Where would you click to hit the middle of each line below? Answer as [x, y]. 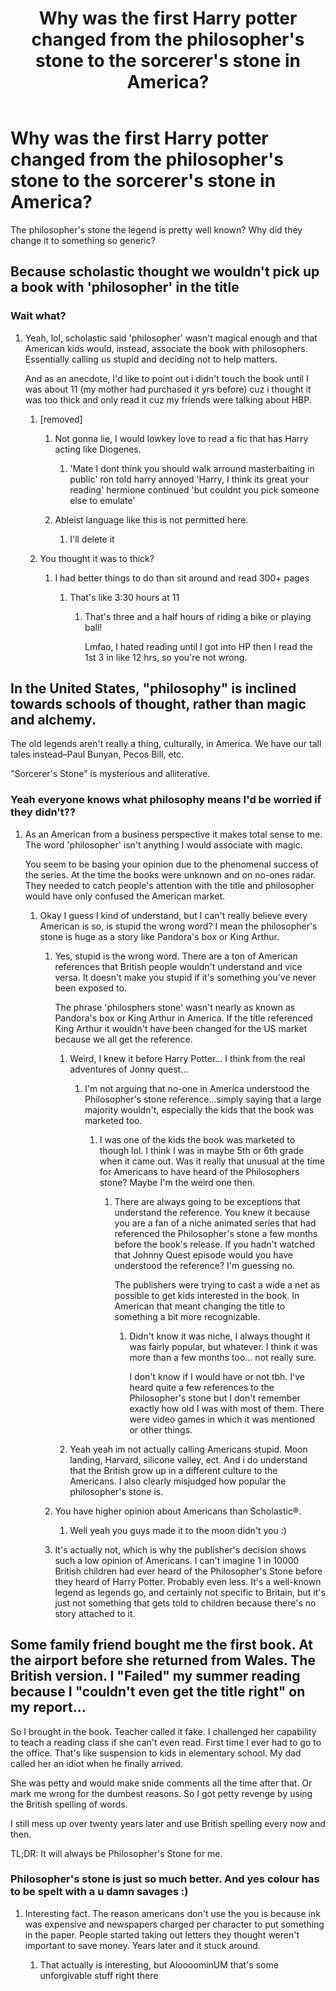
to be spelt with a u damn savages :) [99, 1892]
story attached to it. [95, 1613]
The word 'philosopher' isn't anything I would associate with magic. [163, 844]
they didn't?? [43, 812]
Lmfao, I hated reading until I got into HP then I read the [198, 646]
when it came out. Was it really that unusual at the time [212, 1161]
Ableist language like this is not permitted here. [151, 519]
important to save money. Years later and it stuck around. [142, 1945]
